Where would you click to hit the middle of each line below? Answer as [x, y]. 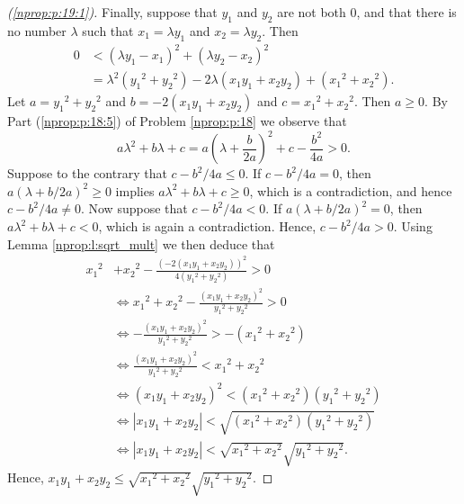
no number [37, 30]
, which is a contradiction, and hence [351, 190]
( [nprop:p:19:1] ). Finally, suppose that [112, 12]
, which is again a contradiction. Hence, [207, 226]
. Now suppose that [134, 208]
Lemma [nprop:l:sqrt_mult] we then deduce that [141, 243]
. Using [413, 226]
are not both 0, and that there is [367, 12]
